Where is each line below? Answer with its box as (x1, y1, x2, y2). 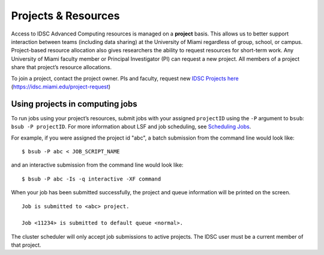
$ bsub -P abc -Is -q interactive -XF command (22, 175, 161, 182)
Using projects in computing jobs (11, 99, 137, 109)
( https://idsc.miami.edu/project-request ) (11, 83, 111, 90)
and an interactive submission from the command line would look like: (11, 161, 184, 168)
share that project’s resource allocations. (11, 64, 112, 71)
